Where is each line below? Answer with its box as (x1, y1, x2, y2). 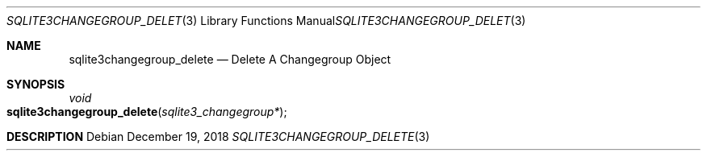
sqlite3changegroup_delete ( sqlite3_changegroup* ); (6, 105, 287, 118)
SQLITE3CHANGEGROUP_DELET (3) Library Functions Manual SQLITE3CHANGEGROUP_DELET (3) (6, 14, 526, 27)
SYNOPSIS (6, 77, 65, 91)
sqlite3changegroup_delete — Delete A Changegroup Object (69, 52, 391, 66)
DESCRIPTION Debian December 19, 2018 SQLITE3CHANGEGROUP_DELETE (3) (6, 130, 430, 143)
